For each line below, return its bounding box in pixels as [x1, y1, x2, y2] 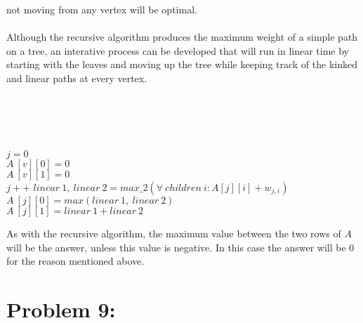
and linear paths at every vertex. [6, 70, 147, 85]
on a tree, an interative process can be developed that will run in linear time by [6, 43, 350, 58]
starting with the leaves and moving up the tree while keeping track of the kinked [6, 57, 357, 72]
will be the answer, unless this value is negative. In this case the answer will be [6, 239, 346, 254]
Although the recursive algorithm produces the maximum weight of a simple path [6, 29, 358, 44]
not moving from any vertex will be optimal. [6, 2, 197, 16]
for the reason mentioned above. [6, 253, 145, 268]
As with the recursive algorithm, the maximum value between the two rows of [6, 225, 341, 240]
